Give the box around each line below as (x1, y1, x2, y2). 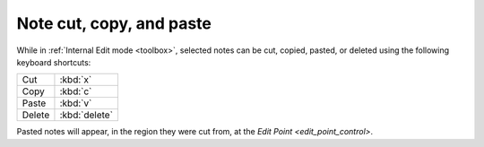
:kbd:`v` (59, 97, 92, 109)
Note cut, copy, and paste (16, 13, 212, 33)
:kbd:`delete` (59, 108, 114, 121)
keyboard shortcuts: (16, 56, 91, 67)
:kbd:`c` (59, 85, 92, 98)
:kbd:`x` (59, 73, 92, 86)
